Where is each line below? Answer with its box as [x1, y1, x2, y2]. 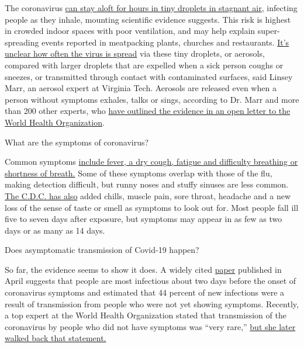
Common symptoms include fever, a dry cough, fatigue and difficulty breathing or [5, 155, 298, 168]
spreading [5, 36, 39, 48]
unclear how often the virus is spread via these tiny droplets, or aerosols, [5, 47, 265, 60]
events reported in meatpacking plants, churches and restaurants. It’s [42, 36, 289, 48]
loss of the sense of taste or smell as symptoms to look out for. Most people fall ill [5, 201, 299, 213]
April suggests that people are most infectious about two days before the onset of [5, 275, 296, 287]
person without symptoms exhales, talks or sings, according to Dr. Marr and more [5, 93, 299, 105]
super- [257, 25, 280, 37]
